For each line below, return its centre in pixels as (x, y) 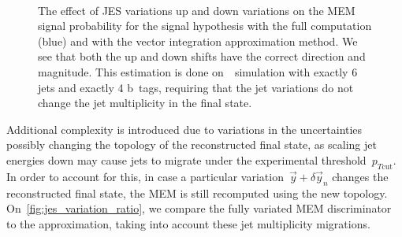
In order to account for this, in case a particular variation (145, 176)
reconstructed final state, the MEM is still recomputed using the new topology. (197, 193)
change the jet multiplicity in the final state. (145, 103)
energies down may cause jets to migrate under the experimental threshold (186, 159)
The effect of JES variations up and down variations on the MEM (197, 10)
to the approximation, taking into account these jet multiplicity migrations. (188, 223)
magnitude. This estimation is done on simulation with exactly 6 (198, 71)
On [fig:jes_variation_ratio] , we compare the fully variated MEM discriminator (199, 208)
